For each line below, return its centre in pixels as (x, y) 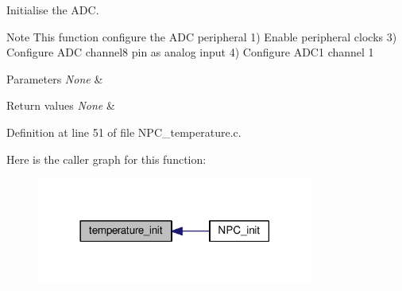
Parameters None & (55, 78)
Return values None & (61, 105)
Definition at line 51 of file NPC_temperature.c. (124, 132)
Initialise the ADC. (53, 10)
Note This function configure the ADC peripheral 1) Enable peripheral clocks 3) (202, 36)
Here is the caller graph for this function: (106, 159)
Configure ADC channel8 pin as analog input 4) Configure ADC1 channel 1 (190, 52)
